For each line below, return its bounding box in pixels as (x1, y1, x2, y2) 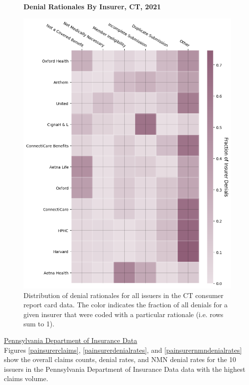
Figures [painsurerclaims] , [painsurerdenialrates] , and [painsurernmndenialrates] (4, 344, 242, 355)
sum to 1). (23, 319, 55, 329)
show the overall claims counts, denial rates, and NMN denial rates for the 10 (4, 354, 236, 364)
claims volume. (4, 373, 48, 384)
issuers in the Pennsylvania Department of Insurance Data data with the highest (4, 364, 246, 374)
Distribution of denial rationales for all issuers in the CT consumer (23, 290, 224, 300)
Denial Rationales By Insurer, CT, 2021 (23, 1, 161, 11)
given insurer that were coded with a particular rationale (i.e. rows (23, 309, 224, 319)
